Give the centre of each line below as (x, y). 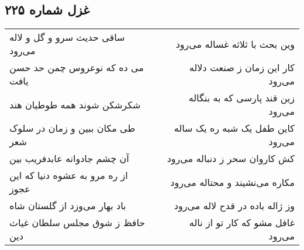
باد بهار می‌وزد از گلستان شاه (68, 206)
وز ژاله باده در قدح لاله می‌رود (234, 206)
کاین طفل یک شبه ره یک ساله (234, 128)
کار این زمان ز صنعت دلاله (242, 68)
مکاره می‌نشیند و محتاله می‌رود (232, 182)
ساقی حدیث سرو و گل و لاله (67, 37)
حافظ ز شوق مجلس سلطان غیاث (77, 223)
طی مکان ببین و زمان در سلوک (72, 128)
